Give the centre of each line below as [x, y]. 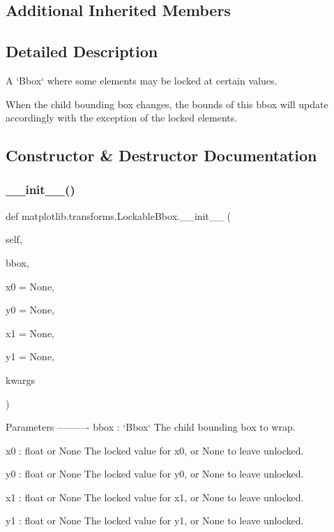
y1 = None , [30, 356]
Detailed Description [82, 51]
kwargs [21, 379]
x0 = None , [30, 286]
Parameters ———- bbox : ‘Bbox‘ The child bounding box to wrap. [151, 427]
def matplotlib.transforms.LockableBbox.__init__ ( [119, 215]
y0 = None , [30, 310]
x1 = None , [30, 333]
